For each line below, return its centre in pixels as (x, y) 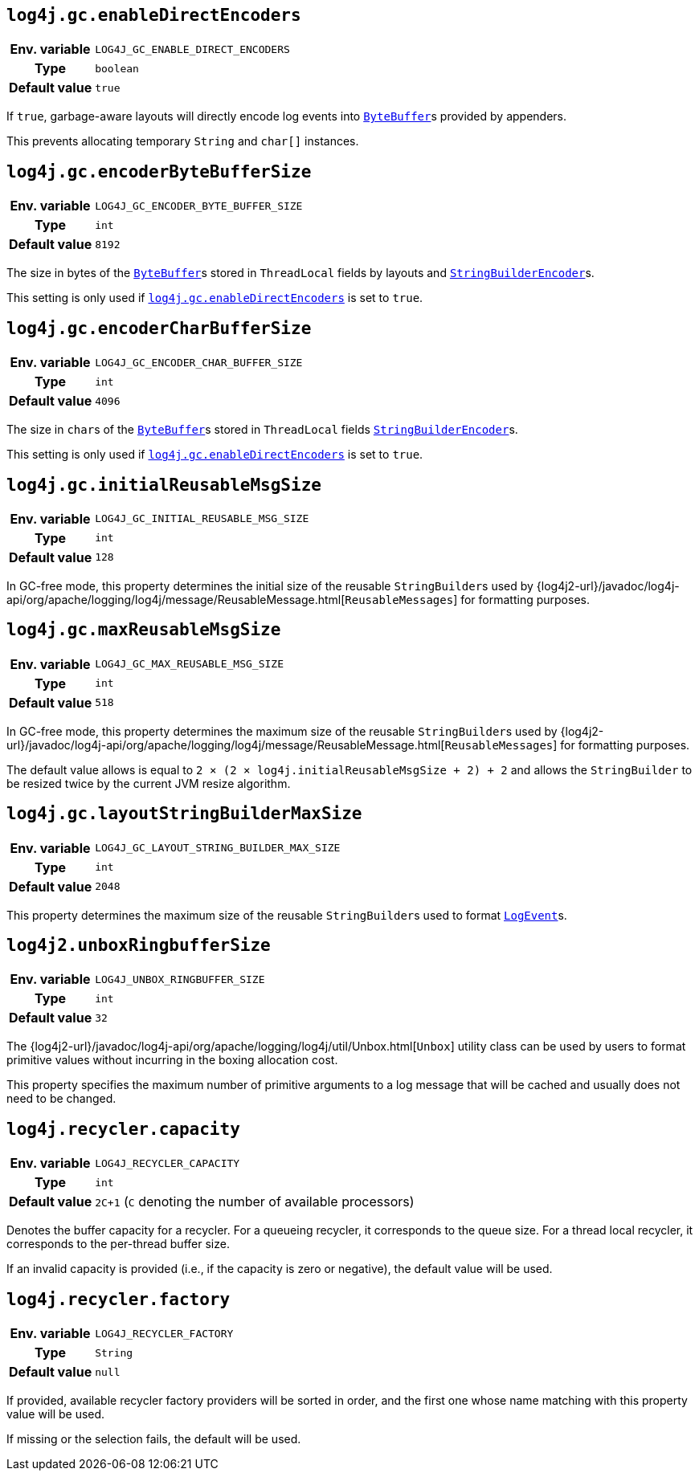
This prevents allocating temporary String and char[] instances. (183, 141)
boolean (117, 68)
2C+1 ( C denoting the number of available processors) (255, 1202)
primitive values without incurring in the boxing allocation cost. (172, 1060)
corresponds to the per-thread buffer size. (118, 1244)
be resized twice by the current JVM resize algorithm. (149, 783)
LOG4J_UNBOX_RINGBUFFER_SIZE (180, 979)
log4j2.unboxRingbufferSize (139, 946)
